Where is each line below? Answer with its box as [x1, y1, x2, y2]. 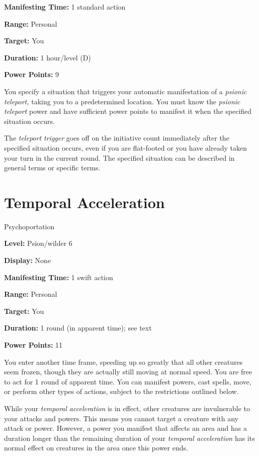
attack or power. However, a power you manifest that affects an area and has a [4, 423, 247, 433]
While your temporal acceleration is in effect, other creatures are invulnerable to [4, 403, 250, 413]
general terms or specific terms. [4, 162, 101, 173]
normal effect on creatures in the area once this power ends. [4, 442, 188, 453]
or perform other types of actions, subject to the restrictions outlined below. [4, 386, 239, 397]
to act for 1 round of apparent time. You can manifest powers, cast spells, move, [4, 376, 251, 386]
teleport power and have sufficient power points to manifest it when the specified [4, 106, 252, 116]
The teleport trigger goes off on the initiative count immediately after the [4, 133, 229, 143]
